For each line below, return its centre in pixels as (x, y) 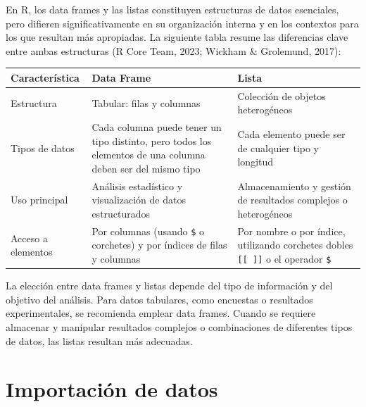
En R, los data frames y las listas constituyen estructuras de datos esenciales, (172, 9)
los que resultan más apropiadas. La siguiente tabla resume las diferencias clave (177, 37)
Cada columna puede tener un (157, 127)
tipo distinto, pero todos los (152, 140)
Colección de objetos (282, 95)
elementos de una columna (149, 155)
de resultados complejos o (292, 200)
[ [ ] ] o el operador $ (284, 258)
